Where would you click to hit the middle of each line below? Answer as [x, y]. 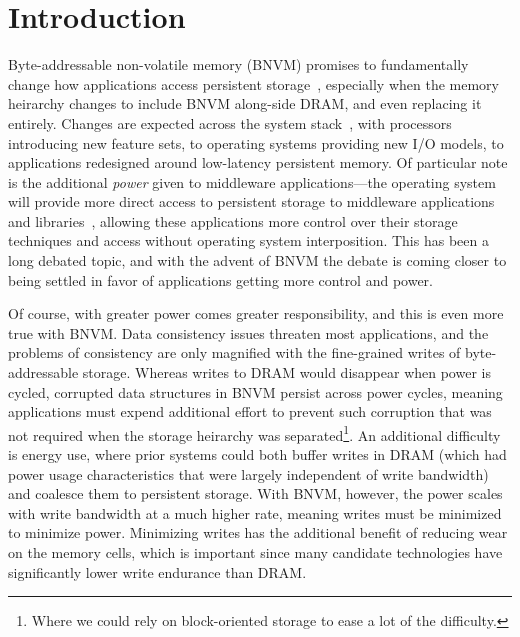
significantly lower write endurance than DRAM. [157, 571]
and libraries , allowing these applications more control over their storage [233, 220]
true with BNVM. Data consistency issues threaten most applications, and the [248, 332]
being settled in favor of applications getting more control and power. [220, 279]
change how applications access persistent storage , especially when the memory [253, 83]
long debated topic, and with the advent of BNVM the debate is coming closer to [257, 260]
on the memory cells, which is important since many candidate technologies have [255, 552]
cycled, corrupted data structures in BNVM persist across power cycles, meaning [255, 391]
